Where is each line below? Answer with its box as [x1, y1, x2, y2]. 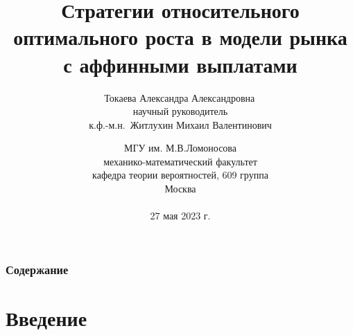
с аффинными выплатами [63, 50, 298, 78]
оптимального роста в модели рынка [13, 23, 347, 51]
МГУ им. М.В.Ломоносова [123, 141, 237, 155]
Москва [164, 181, 196, 196]
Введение [6, 303, 87, 332]
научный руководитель [132, 104, 228, 118]
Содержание [6, 260, 69, 278]
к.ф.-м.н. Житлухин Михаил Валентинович [89, 117, 272, 132]
